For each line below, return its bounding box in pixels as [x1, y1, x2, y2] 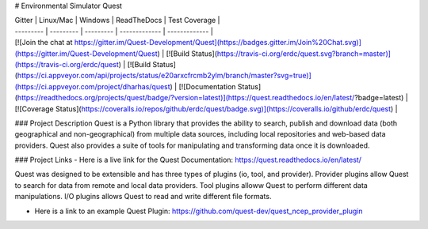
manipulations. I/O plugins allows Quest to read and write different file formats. [14, 192, 272, 201]
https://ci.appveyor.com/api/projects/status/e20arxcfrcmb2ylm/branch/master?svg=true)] [17, 71, 312, 81]
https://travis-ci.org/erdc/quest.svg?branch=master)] [216, 48, 392, 58]
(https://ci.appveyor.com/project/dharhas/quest [14, 81, 170, 91]
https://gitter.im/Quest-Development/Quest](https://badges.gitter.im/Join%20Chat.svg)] [74, 38, 362, 47]
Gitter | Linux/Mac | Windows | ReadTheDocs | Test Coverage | [14, 16, 220, 25]
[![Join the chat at [14, 38, 73, 47]
